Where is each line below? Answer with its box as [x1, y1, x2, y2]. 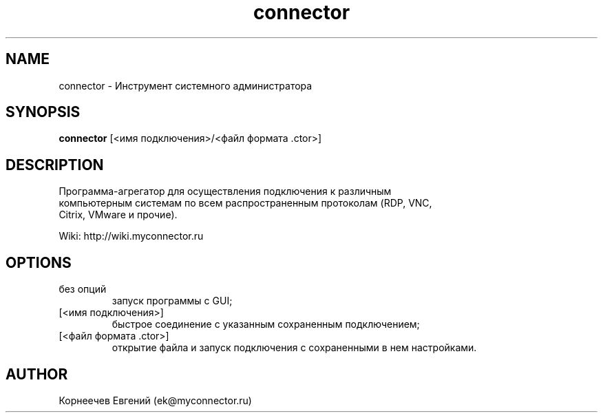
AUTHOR [6, 365, 68, 383]
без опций [59, 283, 107, 295]
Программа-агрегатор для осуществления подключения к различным [59, 185, 392, 198]
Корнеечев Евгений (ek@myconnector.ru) [59, 394, 252, 406]
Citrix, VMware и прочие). [59, 209, 178, 221]
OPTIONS [6, 253, 72, 271]
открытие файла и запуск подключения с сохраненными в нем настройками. [112, 342, 477, 354]
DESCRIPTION [6, 156, 104, 174]
